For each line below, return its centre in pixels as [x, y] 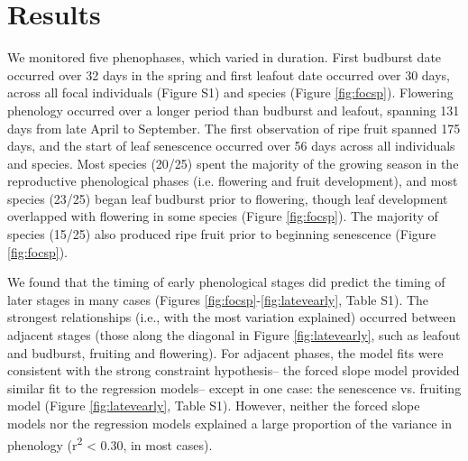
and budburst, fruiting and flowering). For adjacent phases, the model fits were [225, 352]
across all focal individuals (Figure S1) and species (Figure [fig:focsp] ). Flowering [230, 92]
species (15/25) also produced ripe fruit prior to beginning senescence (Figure [222, 234]
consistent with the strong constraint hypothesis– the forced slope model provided [234, 370]
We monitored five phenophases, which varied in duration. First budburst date [225, 57]
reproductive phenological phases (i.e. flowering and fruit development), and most [233, 181]
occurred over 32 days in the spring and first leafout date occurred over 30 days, [229, 74]
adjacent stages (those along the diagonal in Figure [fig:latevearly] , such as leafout [234, 335]
